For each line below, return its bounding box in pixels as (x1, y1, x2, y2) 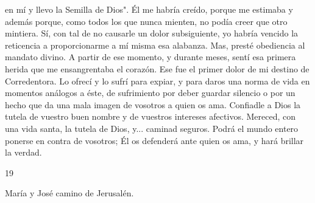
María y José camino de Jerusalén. (5, 187, 134, 199)
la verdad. (5, 146, 42, 159)
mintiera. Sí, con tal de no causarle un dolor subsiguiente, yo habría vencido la (5, 27, 299, 40)
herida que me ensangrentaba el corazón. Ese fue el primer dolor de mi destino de (5, 62, 310, 75)
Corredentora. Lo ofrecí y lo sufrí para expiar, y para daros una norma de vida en (5, 74, 310, 87)
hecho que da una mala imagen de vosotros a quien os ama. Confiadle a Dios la (5, 98, 301, 111)
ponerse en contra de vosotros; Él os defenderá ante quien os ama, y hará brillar (5, 134, 304, 146)
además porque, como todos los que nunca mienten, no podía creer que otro (5, 15, 288, 27)
